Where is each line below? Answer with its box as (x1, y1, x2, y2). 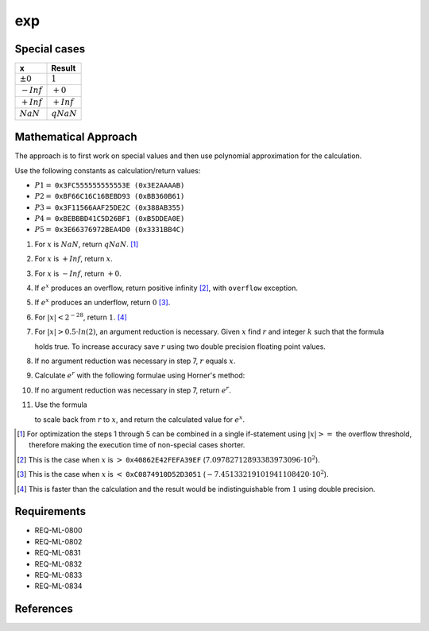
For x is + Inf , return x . (34, 254, 113, 264)
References (14, 602, 73, 616)
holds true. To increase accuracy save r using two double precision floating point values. (34, 342, 326, 351)
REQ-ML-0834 (34, 581, 83, 591)
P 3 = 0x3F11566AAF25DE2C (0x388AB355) (34, 203, 185, 212)
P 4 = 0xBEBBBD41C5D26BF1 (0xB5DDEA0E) (34, 215, 185, 223)
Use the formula (34, 400, 87, 409)
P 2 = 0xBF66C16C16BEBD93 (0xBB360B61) (34, 192, 185, 201)
